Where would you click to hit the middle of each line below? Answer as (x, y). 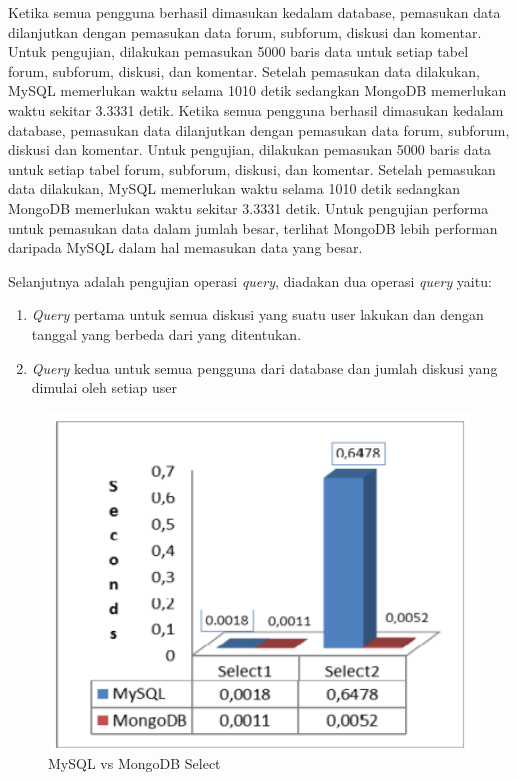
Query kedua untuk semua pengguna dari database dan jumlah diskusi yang (264, 367)
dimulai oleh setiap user (104, 387)
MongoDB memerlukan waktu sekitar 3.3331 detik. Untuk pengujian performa (248, 207)
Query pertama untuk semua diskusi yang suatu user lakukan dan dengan (257, 314)
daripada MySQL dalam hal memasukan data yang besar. (185, 247)
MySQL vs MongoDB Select (134, 762)
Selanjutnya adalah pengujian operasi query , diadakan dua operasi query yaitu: (250, 280)
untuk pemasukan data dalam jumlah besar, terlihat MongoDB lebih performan (253, 227)
